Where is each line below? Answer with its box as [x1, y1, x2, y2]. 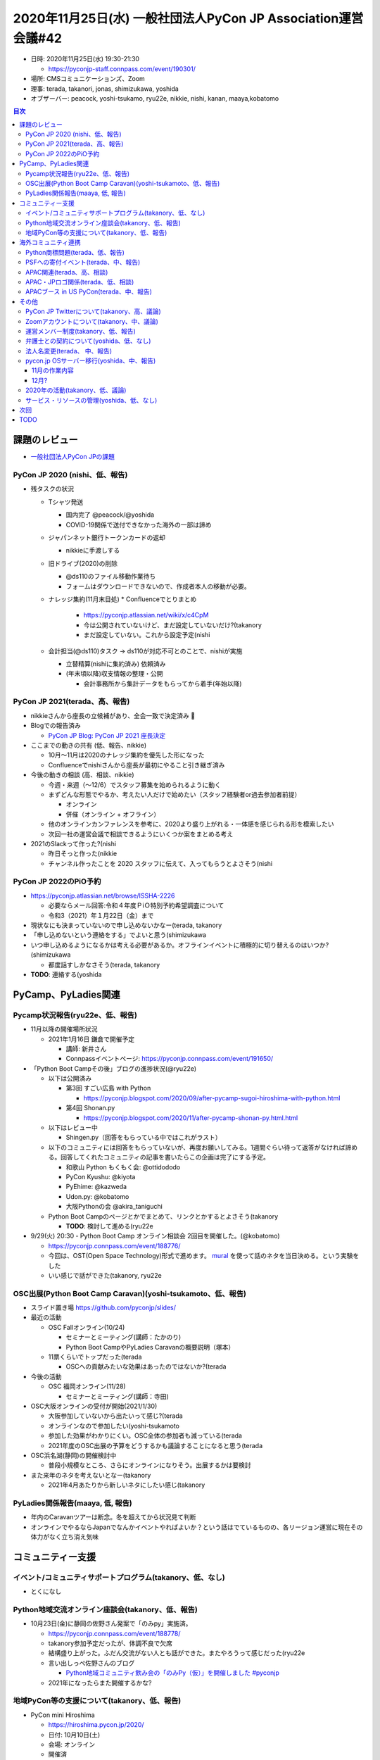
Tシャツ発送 [48, 497, 84, 506]
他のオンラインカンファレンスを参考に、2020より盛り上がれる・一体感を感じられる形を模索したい [48, 820, 334, 829]
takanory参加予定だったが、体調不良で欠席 [48, 1639, 172, 1647]
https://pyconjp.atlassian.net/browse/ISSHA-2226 [30, 891, 175, 900]
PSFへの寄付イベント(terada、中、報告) [25, 258, 141, 267]
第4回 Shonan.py [65, 1104, 115, 1112]
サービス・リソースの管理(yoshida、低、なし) [25, 396, 158, 404]
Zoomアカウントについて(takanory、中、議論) [25, 317, 158, 325]
